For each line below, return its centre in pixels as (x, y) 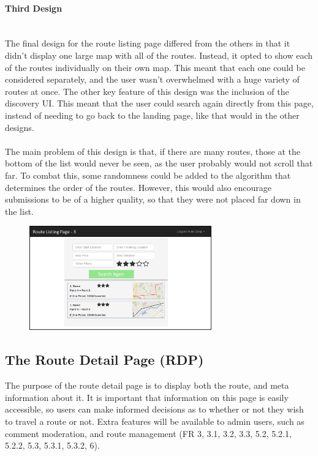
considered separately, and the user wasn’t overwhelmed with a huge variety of (152, 79)
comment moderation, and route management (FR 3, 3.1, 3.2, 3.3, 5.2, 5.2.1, (148, 433)
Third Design (34, 8)
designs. (20, 127)
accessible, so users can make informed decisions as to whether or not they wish (154, 409)
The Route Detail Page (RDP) (104, 360)
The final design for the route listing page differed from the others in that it (148, 43)
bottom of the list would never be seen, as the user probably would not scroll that (159, 163)
